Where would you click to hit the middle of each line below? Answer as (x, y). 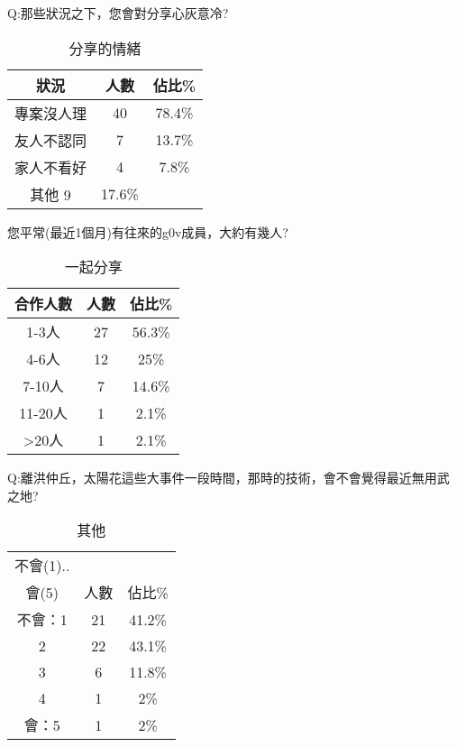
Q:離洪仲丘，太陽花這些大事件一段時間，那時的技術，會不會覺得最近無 (216, 478)
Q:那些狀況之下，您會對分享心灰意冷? (118, 13)
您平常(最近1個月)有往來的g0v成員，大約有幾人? (148, 231)
